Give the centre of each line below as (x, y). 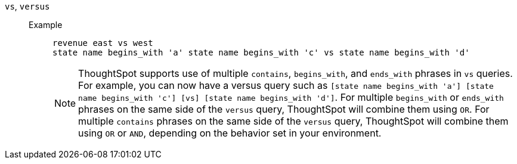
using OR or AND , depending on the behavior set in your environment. (230, 133)
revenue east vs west (103, 43)
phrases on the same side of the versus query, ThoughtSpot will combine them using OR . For (284, 109)
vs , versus (27, 6)
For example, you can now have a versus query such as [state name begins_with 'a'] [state (286, 85)
